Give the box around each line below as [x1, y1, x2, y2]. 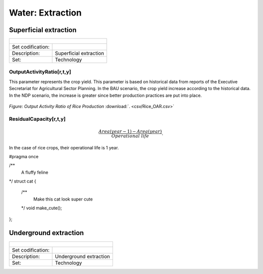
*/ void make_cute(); [21, 205, 62, 211]
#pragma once [9, 153, 39, 159]
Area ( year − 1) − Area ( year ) [98, 128, 162, 134]
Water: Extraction [9, 7, 82, 18]
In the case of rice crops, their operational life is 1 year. [9, 145, 119, 150]
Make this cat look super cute [33, 196, 93, 202]
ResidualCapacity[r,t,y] [9, 115, 66, 122]
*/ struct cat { [9, 178, 37, 184]
